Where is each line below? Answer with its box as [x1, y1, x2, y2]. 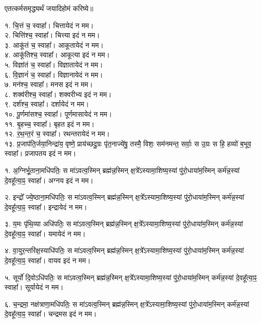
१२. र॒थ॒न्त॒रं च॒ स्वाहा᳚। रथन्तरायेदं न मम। [5, 128, 110, 139]
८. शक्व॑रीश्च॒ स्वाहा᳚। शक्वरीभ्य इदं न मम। [5, 89, 112, 99]
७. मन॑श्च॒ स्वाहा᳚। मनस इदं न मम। [5, 79, 93, 90]
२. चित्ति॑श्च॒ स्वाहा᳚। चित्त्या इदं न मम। [5, 30, 100, 40]
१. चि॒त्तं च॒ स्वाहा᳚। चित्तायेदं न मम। [5, 20, 94, 30]
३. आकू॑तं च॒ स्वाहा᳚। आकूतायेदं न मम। [5, 39, 104, 50]
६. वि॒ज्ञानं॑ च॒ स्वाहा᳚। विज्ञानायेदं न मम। [5, 69, 103, 79]
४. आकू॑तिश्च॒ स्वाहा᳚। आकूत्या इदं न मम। [5, 49, 110, 60]
